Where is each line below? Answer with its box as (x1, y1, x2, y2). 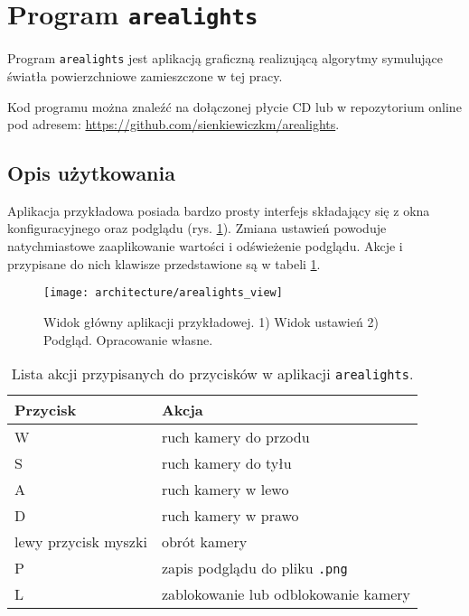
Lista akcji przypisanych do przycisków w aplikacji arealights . (11, 363, 414, 385)
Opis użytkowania (7, 159, 175, 187)
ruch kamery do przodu (161, 426, 310, 448)
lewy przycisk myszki (14, 531, 147, 553)
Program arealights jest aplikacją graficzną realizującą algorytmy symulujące (7, 49, 444, 68)
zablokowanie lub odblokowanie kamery (161, 583, 411, 605)
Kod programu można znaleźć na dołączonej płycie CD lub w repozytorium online (7, 97, 462, 116)
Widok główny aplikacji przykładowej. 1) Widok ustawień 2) (43, 312, 379, 331)
